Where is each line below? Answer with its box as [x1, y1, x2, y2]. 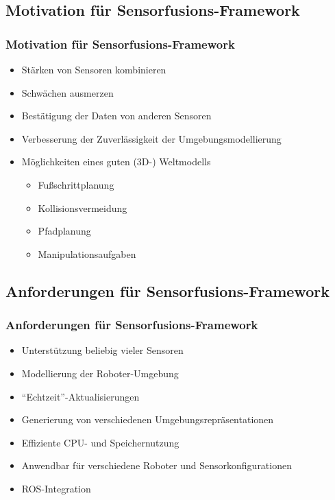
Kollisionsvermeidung [38, 200, 127, 215]
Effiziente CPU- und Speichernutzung [21, 435, 179, 449]
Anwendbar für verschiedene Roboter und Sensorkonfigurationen [21, 458, 292, 473]
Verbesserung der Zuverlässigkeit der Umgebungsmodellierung [21, 131, 282, 145]
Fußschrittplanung [38, 177, 114, 191]
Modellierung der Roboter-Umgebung [21, 366, 179, 380]
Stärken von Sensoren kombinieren [21, 62, 166, 76]
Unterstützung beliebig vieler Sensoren [21, 343, 184, 357]
